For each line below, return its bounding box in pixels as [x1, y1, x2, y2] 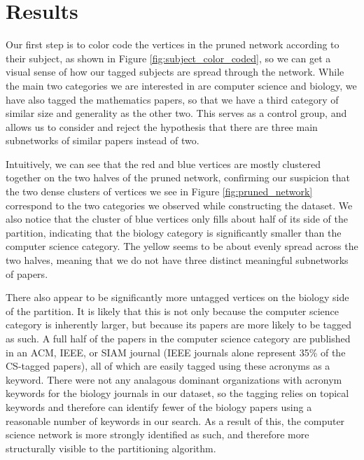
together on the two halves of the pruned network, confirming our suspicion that [6, 170, 350, 185]
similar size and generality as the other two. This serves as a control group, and [6, 106, 347, 120]
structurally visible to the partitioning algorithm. [6, 440, 216, 455]
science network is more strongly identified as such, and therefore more [6, 427, 309, 442]
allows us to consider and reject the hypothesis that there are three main [6, 119, 318, 134]
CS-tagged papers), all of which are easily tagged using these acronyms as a [6, 358, 330, 373]
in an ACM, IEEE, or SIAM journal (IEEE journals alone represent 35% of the [6, 344, 346, 359]
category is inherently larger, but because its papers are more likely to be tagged [6, 317, 352, 332]
